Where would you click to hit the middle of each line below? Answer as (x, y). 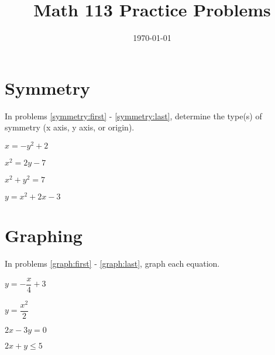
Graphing (44, 235)
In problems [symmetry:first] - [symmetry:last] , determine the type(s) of (133, 116)
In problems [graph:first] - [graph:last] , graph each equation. (112, 263)
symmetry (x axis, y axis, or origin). (70, 127)
